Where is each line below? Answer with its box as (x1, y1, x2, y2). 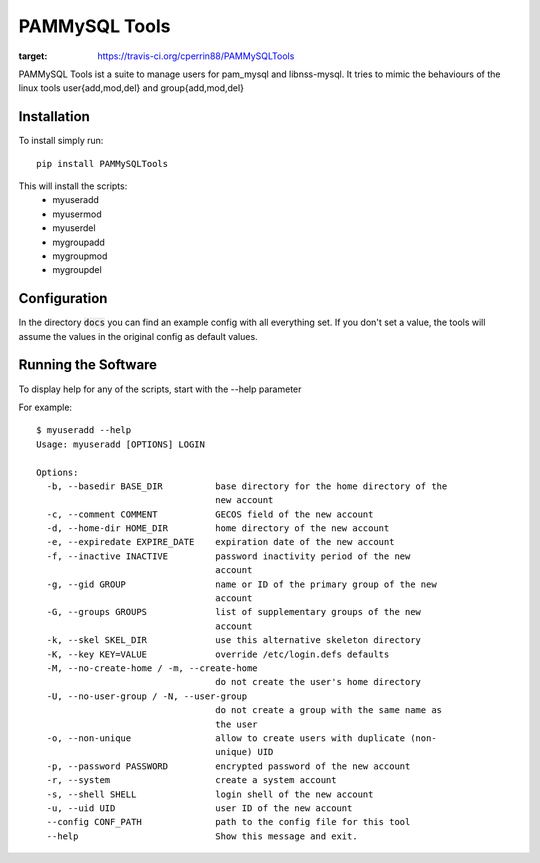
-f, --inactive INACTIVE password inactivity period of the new (46, 550, 411, 562)
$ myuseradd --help (36, 425, 132, 436)
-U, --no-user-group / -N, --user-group (46, 690, 248, 702)
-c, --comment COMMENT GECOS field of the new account (46, 508, 374, 520)
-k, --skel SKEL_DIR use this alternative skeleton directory (46, 635, 422, 646)
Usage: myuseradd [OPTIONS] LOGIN (36, 438, 205, 450)
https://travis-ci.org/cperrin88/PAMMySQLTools (97, 50, 295, 62)
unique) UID (215, 746, 274, 758)
